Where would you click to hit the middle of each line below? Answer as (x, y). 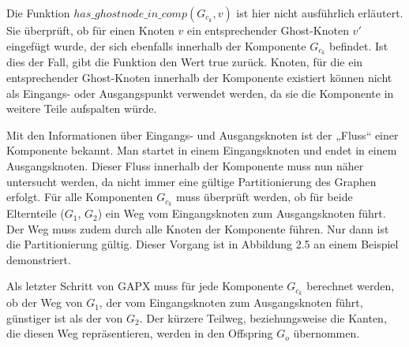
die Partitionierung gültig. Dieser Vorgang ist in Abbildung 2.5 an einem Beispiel (203, 244)
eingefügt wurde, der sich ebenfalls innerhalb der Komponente (156, 45)
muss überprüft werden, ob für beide (265, 197)
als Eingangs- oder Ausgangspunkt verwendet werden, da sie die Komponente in (200, 93)
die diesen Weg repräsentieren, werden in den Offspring (140, 333)
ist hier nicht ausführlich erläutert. (320, 13)
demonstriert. (39, 259)
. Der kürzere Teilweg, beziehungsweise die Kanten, (263, 317)
